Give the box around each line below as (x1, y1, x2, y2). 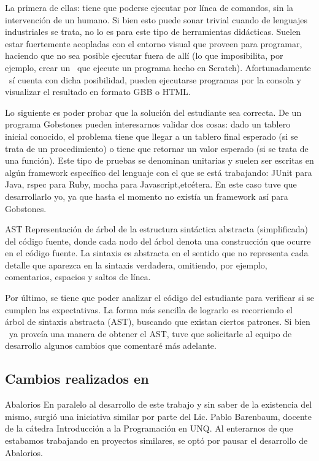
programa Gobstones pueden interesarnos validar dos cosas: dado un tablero (5, 118, 291, 131)
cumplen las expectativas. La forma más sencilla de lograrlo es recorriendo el (5, 303, 293, 316)
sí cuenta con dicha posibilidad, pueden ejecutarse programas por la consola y (9, 73, 301, 86)
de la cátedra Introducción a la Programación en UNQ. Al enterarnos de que (5, 422, 293, 435)
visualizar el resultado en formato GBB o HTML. (5, 85, 191, 98)
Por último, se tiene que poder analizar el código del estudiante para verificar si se (5, 291, 314, 304)
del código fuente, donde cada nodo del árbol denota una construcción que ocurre (5, 234, 311, 247)
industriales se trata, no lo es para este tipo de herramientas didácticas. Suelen (5, 25, 301, 38)
